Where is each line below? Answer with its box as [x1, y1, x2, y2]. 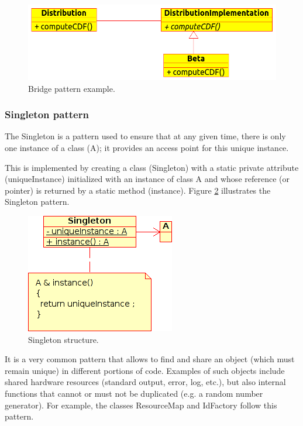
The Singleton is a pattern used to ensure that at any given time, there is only [5, 130, 286, 142]
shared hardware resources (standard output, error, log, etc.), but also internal [5, 376, 286, 388]
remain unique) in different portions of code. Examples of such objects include [5, 364, 285, 376]
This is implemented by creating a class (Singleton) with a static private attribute [5, 161, 299, 173]
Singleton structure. [28, 333, 99, 345]
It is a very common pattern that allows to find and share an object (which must [5, 353, 295, 365]
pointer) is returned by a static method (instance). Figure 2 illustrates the [5, 184, 271, 196]
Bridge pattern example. [28, 82, 115, 94]
